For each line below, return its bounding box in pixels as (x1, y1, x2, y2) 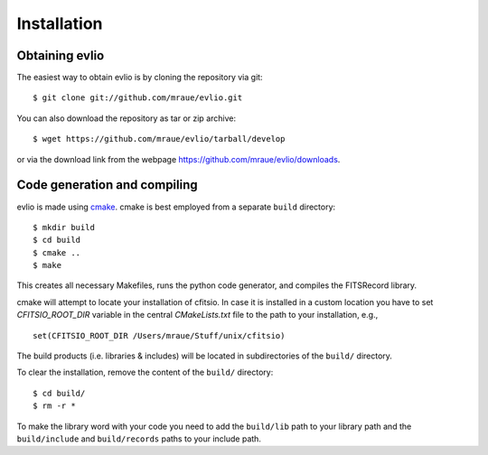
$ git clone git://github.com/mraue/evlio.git (33, 93, 243, 103)
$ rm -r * (33, 401, 76, 411)
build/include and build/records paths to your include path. (16, 433, 262, 444)
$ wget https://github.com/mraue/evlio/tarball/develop (33, 134, 286, 144)
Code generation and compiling (16, 177, 198, 193)
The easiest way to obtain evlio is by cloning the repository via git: (16, 72, 263, 83)
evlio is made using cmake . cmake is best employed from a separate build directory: (16, 201, 336, 212)
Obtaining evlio (16, 48, 105, 63)
